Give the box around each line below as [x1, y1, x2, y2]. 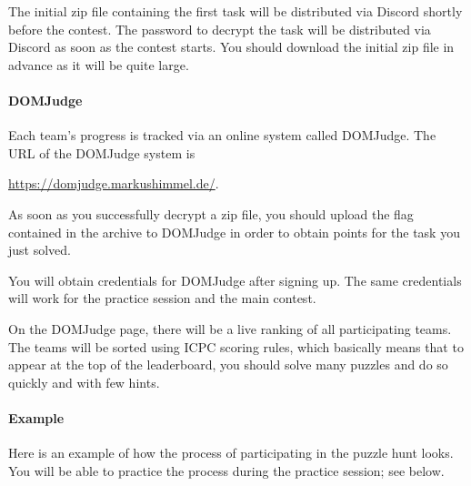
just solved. [8, 240, 71, 259]
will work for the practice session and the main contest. [8, 289, 316, 308]
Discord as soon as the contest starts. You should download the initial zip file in [8, 37, 455, 56]
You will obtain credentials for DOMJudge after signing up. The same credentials [8, 270, 462, 289]
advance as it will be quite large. [8, 55, 189, 74]
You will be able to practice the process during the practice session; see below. [8, 461, 445, 480]
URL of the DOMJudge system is [8, 143, 195, 162]
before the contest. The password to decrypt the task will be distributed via [8, 19, 431, 38]
